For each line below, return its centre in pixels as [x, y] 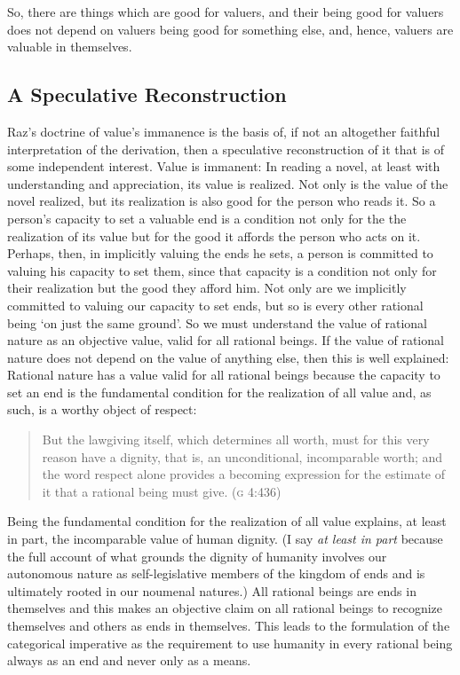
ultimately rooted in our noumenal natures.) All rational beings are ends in [212, 590]
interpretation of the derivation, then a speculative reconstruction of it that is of [226, 149]
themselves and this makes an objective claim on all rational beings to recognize [225, 608]
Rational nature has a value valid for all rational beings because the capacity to [224, 375]
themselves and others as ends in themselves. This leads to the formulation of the [229, 626]
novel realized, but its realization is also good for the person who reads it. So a [222, 201]
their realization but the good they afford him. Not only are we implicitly [207, 288]
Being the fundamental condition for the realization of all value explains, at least [227, 521]
